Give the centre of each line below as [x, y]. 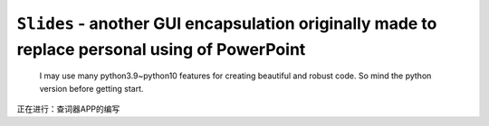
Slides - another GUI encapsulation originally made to [227, 23]
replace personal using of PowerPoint [161, 49]
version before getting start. [91, 88]
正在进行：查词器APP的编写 [68, 109]
